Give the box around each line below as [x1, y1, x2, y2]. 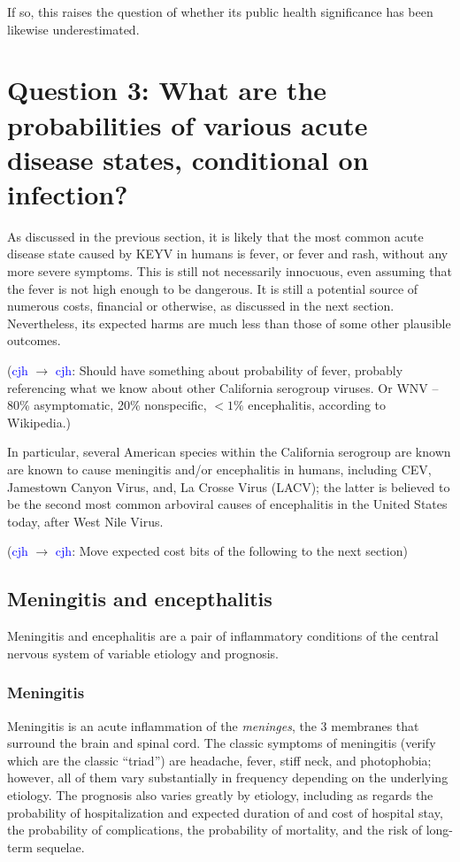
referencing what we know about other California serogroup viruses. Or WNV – [7, 378, 439, 396]
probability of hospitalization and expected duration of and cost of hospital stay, [7, 803, 443, 821]
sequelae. [36, 837, 85, 856]
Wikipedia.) [7, 412, 71, 431]
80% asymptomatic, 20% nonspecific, [7, 396, 207, 414]
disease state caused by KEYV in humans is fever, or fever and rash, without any [7, 244, 448, 263]
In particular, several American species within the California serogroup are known [7, 443, 451, 461]
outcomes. [7, 331, 61, 350]
